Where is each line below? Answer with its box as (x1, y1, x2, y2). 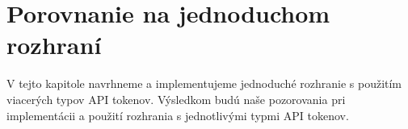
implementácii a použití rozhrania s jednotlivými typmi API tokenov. (6, 106, 349, 123)
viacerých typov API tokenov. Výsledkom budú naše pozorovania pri (6, 90, 346, 107)
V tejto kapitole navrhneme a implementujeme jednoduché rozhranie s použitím (6, 75, 402, 92)
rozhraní (6, 28, 102, 61)
